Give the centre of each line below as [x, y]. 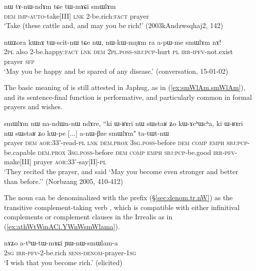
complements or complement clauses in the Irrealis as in [88, 217]
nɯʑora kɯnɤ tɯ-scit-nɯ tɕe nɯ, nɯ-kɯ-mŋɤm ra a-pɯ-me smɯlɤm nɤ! [113, 42]
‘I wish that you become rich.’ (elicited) [63, 262]
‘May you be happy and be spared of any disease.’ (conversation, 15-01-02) [116, 71]
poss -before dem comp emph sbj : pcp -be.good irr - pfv [158, 152]
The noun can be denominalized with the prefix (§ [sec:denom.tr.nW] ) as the [118, 197]
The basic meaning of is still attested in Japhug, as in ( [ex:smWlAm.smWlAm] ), [125, 87]
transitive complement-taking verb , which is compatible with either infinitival [122, 207]
